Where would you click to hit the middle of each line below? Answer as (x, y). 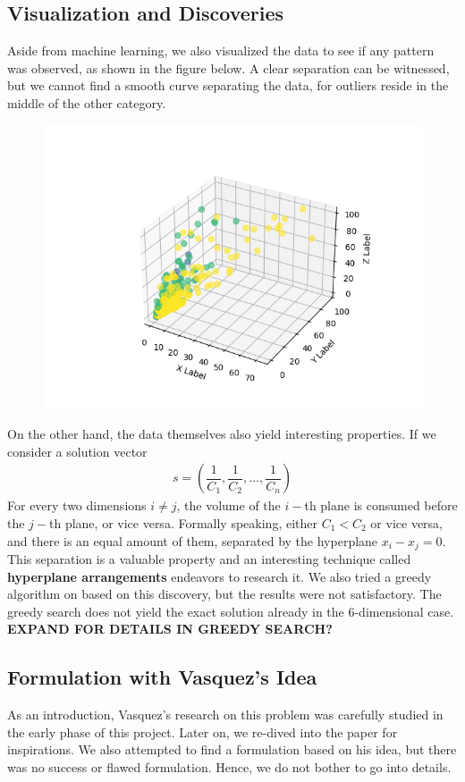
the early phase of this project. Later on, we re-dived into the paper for (203, 732)
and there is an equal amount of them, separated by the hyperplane (193, 540)
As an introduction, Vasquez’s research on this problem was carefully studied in (225, 715)
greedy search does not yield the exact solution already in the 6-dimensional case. (231, 611)
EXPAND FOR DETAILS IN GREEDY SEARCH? (170, 629)
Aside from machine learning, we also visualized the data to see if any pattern (221, 50)
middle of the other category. (87, 102)
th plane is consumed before (381, 505)
